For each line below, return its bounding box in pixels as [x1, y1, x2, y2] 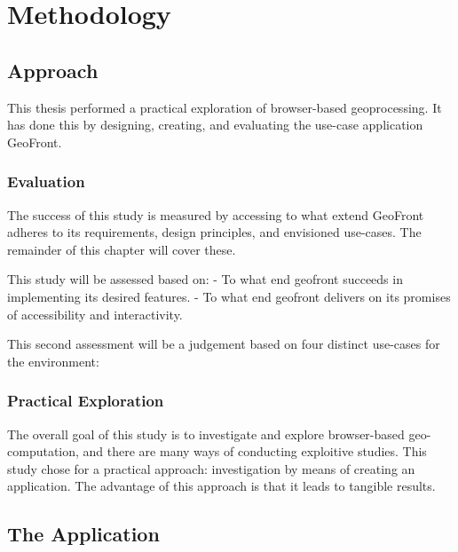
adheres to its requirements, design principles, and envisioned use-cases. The [7, 223, 422, 241]
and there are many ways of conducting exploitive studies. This [83, 442, 427, 461]
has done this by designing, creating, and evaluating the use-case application [7, 115, 423, 134]
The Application [7, 520, 160, 548]
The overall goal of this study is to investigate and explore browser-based [7, 424, 405, 443]
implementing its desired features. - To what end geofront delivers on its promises [7, 287, 451, 305]
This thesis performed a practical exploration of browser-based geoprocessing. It [7, 98, 442, 116]
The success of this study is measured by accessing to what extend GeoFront [7, 205, 424, 224]
